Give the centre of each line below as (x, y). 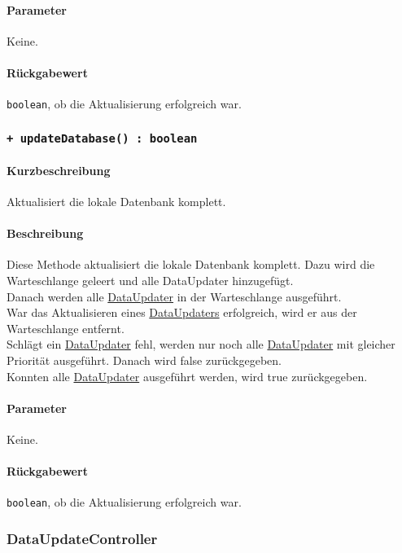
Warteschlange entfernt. (66, 328)
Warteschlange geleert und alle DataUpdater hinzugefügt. (150, 281)
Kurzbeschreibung (59, 170)
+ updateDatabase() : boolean (102, 138)
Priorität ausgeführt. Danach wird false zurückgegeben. (144, 360)
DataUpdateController (82, 538)
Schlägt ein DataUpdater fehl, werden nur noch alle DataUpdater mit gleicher (201, 344)
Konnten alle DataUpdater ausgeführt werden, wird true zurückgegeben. (187, 376)
